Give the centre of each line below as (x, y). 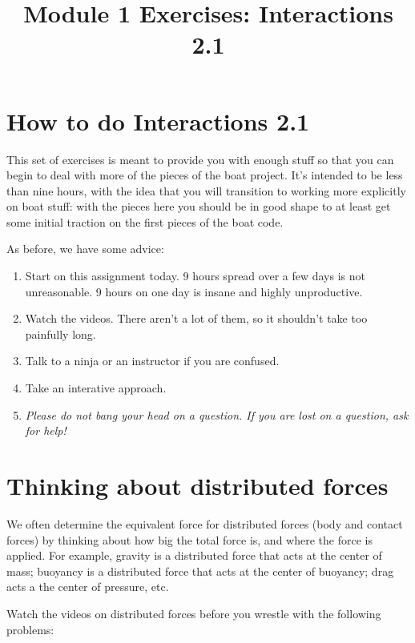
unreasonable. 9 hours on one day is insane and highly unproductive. (194, 291)
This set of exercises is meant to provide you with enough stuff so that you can (200, 159)
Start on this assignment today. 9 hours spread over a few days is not (195, 276)
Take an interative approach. (96, 388)
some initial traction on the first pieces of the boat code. (145, 221)
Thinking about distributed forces (197, 485)
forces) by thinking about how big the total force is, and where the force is (189, 539)
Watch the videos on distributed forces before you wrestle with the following (194, 613)
